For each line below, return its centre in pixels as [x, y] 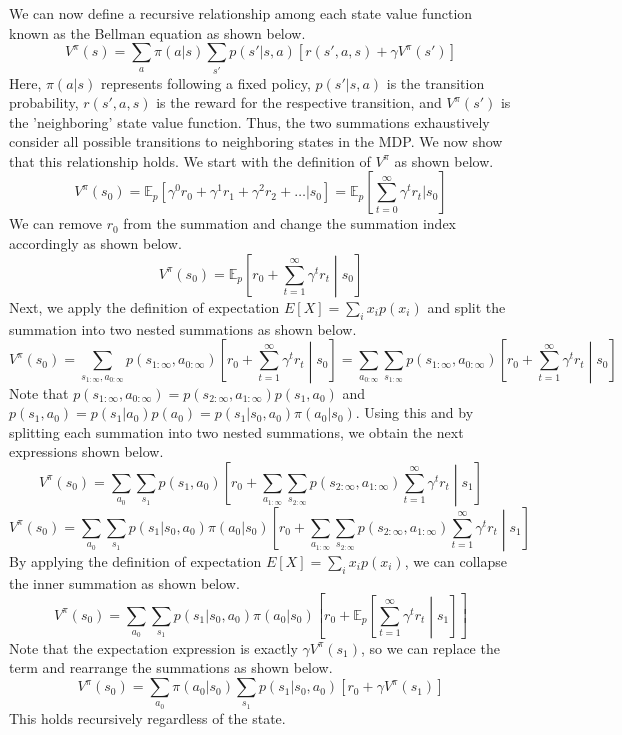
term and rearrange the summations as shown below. [171, 667]
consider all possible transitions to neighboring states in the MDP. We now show [256, 141]
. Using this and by [414, 412]
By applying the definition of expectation [135, 560]
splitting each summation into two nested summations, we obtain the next [236, 431]
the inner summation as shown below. [124, 582]
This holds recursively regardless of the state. [147, 717]
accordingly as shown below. [95, 243]
